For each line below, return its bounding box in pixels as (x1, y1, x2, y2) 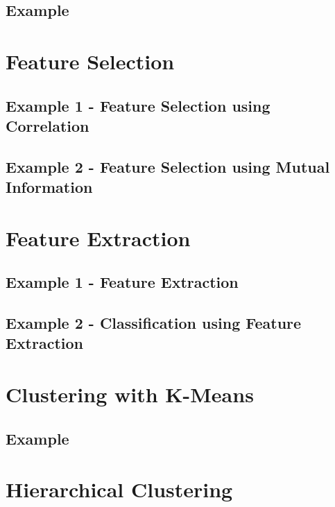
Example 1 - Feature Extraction (6, 271, 239, 293)
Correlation (6, 114, 89, 136)
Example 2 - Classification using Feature (6, 312, 302, 334)
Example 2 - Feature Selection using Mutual (6, 155, 330, 177)
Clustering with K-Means (6, 380, 254, 409)
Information (6, 176, 93, 198)
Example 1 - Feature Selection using (6, 94, 270, 116)
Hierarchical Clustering (6, 475, 233, 504)
